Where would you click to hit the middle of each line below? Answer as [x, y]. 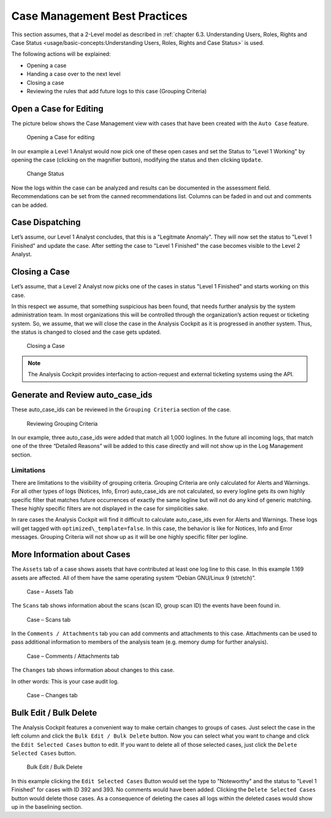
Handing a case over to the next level [74, 74]
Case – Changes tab [52, 695]
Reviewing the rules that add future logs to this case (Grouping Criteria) [117, 91]
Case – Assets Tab [50, 592]
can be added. [30, 205]
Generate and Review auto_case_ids [82, 395]
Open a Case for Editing [57, 108]
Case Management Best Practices [100, 16]
